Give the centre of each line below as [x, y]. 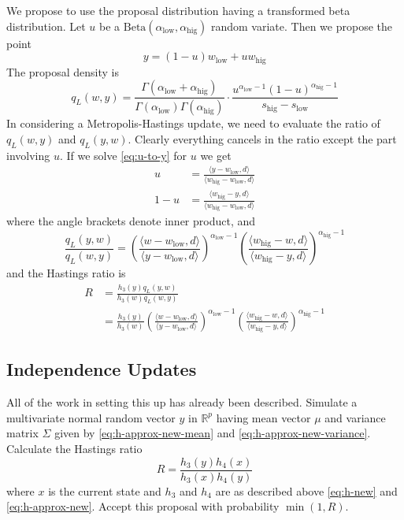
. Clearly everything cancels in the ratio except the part [262, 138]
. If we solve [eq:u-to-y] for [123, 155]
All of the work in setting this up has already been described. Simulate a [182, 402]
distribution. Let [46, 26]
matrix [22, 433]
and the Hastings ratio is [66, 273]
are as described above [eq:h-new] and [306, 490]
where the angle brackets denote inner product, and [131, 221]
